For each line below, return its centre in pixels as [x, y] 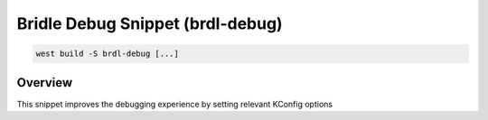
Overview [45, 83]
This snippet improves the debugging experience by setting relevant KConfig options [175, 104]
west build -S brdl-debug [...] [108, 54]
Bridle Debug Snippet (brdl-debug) [150, 23]
